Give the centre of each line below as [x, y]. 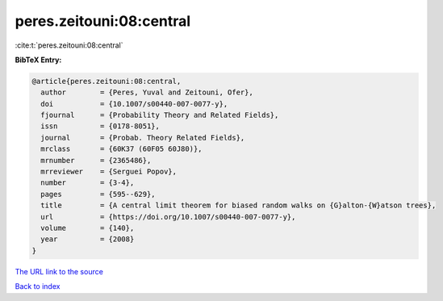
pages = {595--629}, [98, 194]
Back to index [38, 286]
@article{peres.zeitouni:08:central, [107, 81]
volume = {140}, [88, 228]
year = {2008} [88, 239]
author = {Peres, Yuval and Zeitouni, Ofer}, [147, 92]
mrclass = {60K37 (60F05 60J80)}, [121, 149]
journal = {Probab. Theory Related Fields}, [143, 138]
